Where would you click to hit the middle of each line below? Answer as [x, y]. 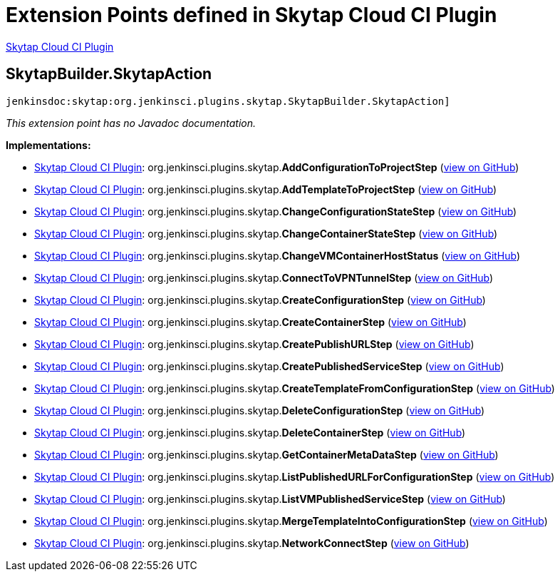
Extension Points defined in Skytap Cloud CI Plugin [252, 15]
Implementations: [48, 145]
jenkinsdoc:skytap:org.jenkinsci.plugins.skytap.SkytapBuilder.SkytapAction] [228, 101]
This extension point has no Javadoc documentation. [131, 123]
